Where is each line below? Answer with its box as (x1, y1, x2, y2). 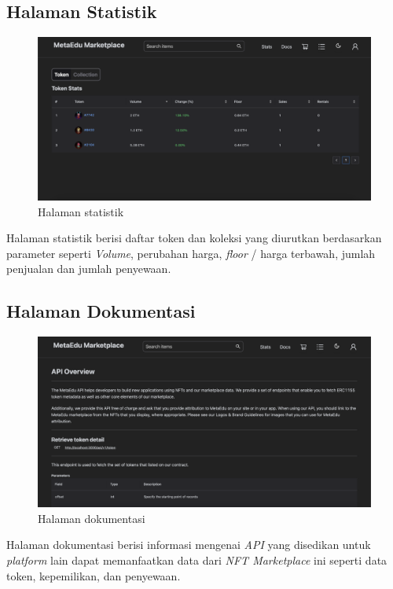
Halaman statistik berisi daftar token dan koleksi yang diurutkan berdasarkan (6, 230, 382, 246)
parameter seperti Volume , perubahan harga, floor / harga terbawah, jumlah (6, 245, 376, 261)
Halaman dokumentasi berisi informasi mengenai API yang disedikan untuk (6, 536, 371, 553)
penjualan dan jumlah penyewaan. (6, 260, 171, 277)
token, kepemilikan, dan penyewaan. (6, 567, 181, 583)
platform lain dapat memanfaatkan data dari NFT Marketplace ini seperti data (6, 551, 387, 568)
